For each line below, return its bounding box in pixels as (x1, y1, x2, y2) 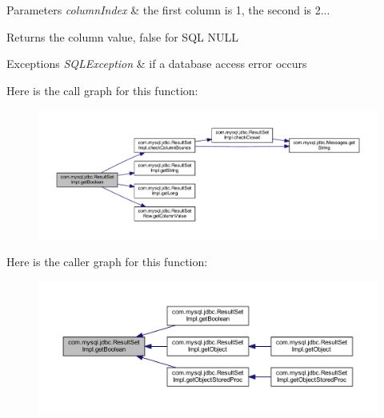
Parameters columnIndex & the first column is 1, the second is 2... (6, 2, 330, 18)
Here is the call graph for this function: (6, 82, 198, 98)
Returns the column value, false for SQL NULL (6, 28, 238, 45)
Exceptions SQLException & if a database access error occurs (6, 55, 307, 72)
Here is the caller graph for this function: (6, 253, 208, 270)
